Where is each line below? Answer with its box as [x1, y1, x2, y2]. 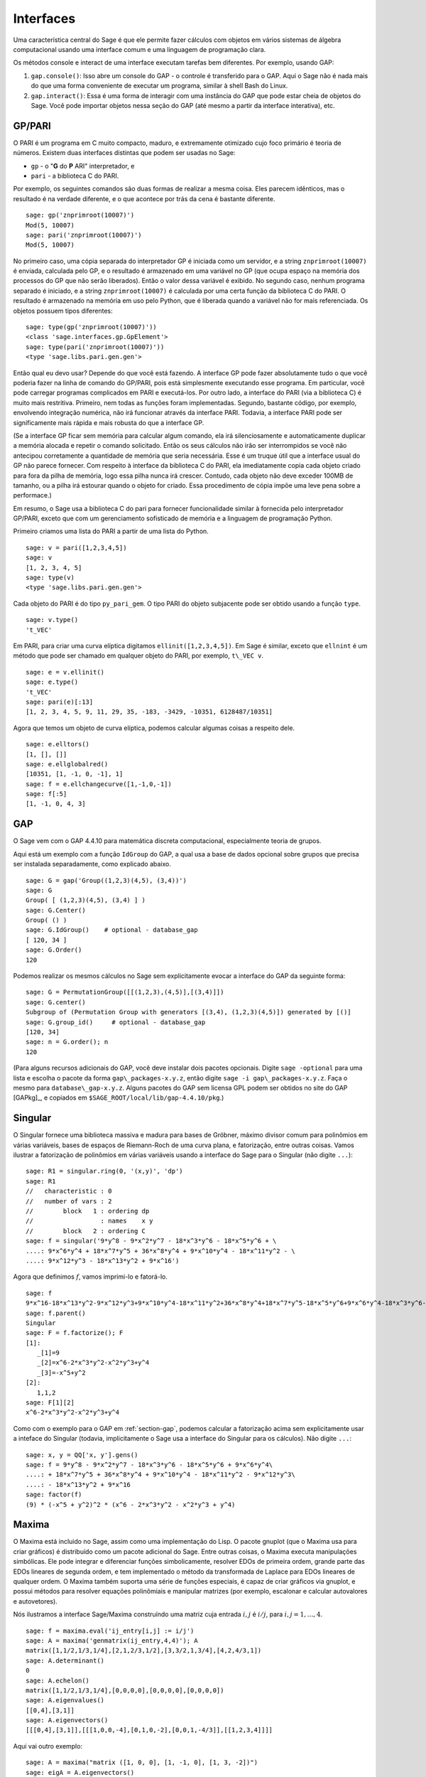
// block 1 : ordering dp [26, 1207, 150, 1215]
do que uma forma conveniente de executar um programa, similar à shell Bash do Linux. [31, 82, 288, 90]
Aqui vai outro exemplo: [13, 1741, 83, 1750]
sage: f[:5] [26, 790, 67, 798]
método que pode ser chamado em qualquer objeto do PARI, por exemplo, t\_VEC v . [13, 651, 264, 660]
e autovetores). [13, 1596, 58, 1606]
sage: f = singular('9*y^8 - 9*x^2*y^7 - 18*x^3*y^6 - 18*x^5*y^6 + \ [26, 1237, 277, 1245]
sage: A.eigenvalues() [26, 1696, 105, 1704]
